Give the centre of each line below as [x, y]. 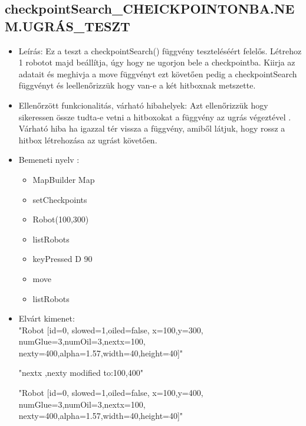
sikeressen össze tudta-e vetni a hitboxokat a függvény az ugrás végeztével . [155, 117]
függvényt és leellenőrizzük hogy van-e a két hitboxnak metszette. [137, 85]
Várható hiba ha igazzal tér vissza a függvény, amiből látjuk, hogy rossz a [152, 128]
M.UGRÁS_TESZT [68, 26]
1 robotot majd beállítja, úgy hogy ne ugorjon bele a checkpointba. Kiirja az [157, 62]
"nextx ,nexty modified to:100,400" [81, 373]
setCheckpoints [60, 199]
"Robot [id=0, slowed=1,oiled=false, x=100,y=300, [111, 330]
